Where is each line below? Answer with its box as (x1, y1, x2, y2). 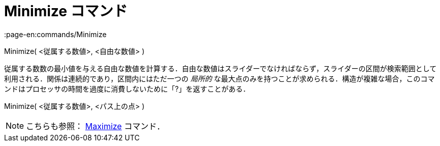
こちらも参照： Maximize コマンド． (26, 121, 165, 131)
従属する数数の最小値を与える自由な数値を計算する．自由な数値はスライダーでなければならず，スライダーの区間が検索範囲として (4, 64, 437, 73)
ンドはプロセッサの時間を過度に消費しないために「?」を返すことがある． (4, 84, 250, 93)
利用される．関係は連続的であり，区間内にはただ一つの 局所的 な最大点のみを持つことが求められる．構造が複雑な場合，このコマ (4, 74, 435, 83)
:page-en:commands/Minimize (4, 30, 107, 39)
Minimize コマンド (4, 3, 128, 20)
